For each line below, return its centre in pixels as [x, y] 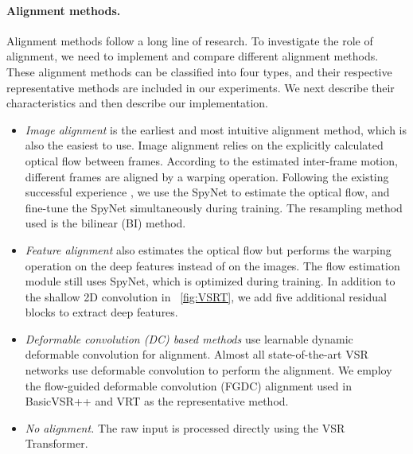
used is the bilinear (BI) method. [105, 223]
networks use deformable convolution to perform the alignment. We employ [208, 370]
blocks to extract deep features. [101, 312]
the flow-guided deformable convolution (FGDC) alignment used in [188, 385]
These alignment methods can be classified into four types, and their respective [199, 71]
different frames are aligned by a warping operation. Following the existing [207, 176]
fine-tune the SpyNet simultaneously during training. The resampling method [214, 207]
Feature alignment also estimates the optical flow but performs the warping [208, 249]
